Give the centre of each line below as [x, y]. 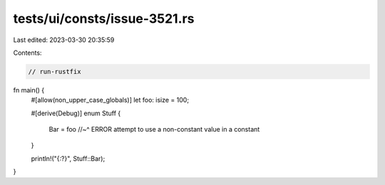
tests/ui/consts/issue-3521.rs [104, 18]
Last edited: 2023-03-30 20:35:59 [64, 40]
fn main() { [29, 90]
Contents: [27, 53]
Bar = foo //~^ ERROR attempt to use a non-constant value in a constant [154, 129]
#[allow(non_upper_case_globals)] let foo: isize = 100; [110, 100]
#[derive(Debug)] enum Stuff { [76, 113]
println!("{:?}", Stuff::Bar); [68, 158]
